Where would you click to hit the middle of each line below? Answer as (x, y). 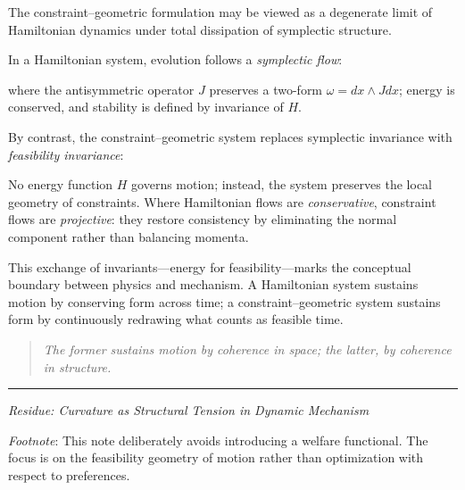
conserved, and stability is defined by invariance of (146, 107)
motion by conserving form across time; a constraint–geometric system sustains (224, 301)
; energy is (427, 89)
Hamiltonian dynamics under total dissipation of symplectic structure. (200, 29)
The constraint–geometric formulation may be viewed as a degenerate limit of (220, 12)
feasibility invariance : (66, 154)
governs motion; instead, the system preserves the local (282, 184)
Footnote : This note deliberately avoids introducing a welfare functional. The (218, 440)
